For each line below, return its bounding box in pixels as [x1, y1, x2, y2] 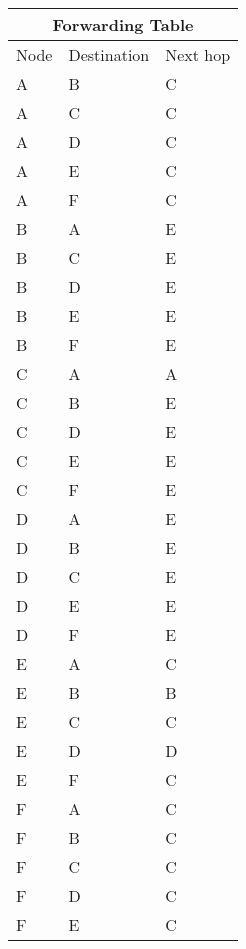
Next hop [165, 43, 231, 66]
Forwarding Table [52, 13, 194, 36]
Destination [68, 43, 150, 66]
